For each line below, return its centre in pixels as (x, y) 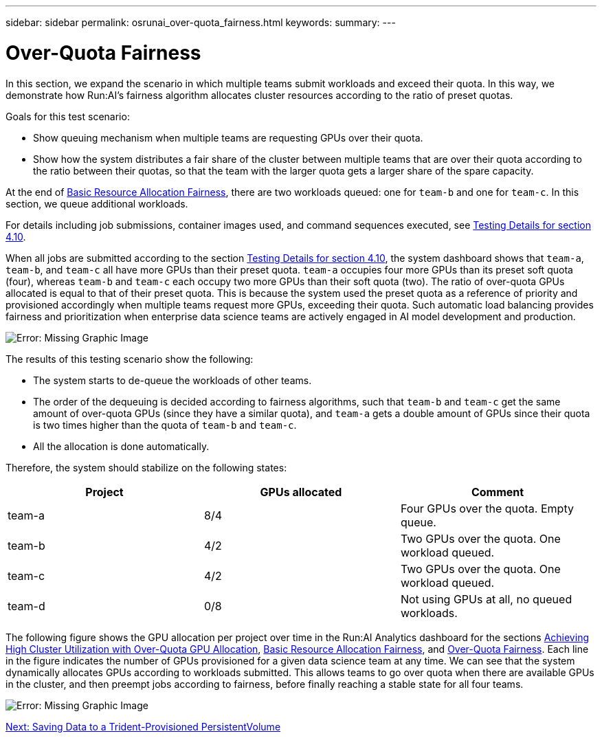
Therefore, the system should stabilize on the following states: (146, 467)
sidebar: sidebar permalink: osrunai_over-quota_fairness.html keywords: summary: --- (201, 22)
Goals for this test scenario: (68, 116)
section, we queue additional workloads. (97, 203)
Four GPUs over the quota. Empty (487, 508)
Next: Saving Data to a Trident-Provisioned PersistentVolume (143, 726)
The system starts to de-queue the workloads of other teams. (172, 380)
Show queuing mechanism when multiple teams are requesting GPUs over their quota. (228, 137)
